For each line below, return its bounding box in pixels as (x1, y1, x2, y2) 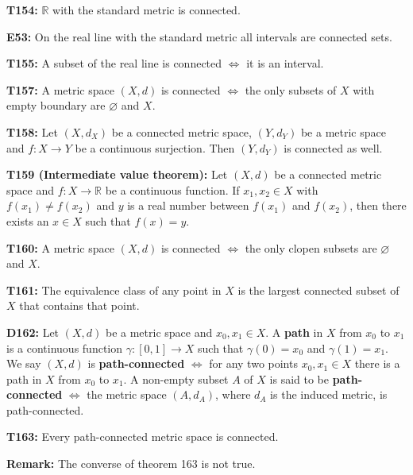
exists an (6, 212, 49, 229)
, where (215, 386, 251, 403)
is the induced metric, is (270, 386, 388, 403)
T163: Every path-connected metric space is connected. (6, 428, 279, 445)
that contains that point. (19, 297, 140, 314)
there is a (354, 355, 400, 372)
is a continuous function (6, 339, 123, 356)
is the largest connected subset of (237, 281, 399, 298)
